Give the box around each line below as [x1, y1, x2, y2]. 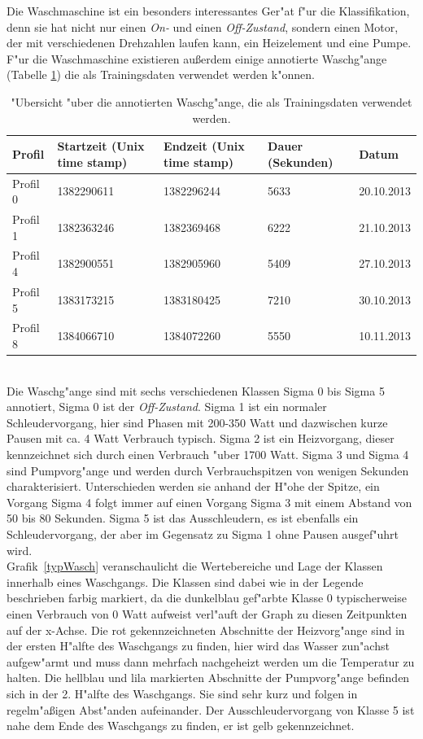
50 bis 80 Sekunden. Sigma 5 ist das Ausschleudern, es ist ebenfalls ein [7, 509, 359, 527]
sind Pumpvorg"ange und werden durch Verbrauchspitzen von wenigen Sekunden [7, 461, 409, 479]
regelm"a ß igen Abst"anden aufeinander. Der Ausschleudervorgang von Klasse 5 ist [7, 701, 415, 718]
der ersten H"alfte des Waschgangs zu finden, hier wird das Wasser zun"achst [7, 637, 390, 654]
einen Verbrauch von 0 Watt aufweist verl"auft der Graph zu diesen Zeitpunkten [7, 605, 408, 622]
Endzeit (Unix [164, 138, 245, 155]
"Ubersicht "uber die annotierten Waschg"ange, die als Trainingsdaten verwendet [11, 93, 412, 110]
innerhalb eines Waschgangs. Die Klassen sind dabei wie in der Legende [7, 573, 364, 590]
